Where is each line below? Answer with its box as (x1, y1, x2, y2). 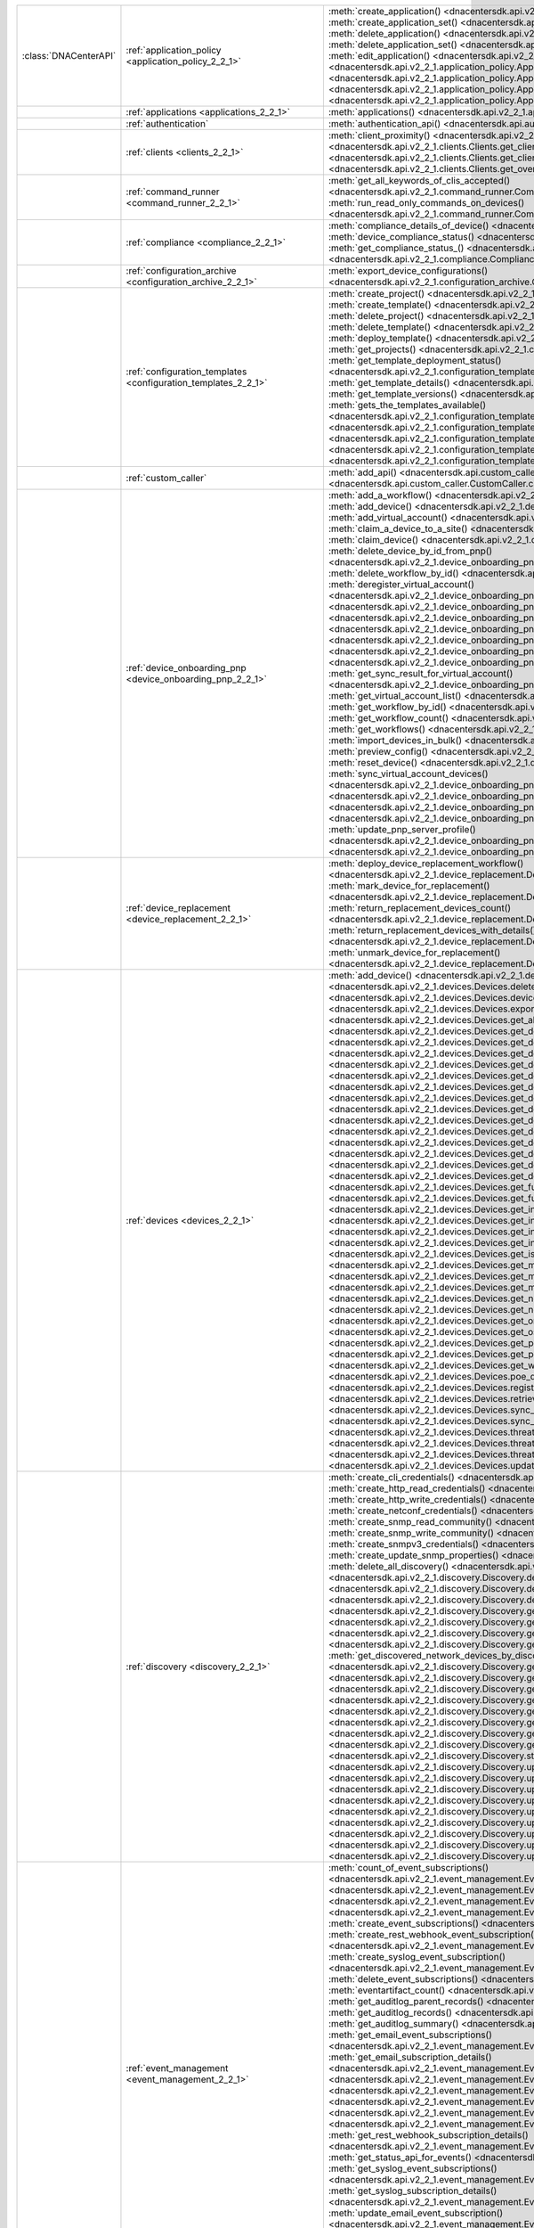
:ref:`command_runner (125, 185, 220, 198)
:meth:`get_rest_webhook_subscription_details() (328, 2129, 529, 2141)
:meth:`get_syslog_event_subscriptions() (328, 2162, 498, 2175)
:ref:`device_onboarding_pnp (125, 662, 247, 674)
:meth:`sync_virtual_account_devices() (328, 767, 489, 780)
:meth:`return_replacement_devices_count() (328, 902, 512, 913)
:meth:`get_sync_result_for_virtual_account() (328, 668, 514, 679)
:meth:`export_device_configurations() (328, 265, 489, 276)
